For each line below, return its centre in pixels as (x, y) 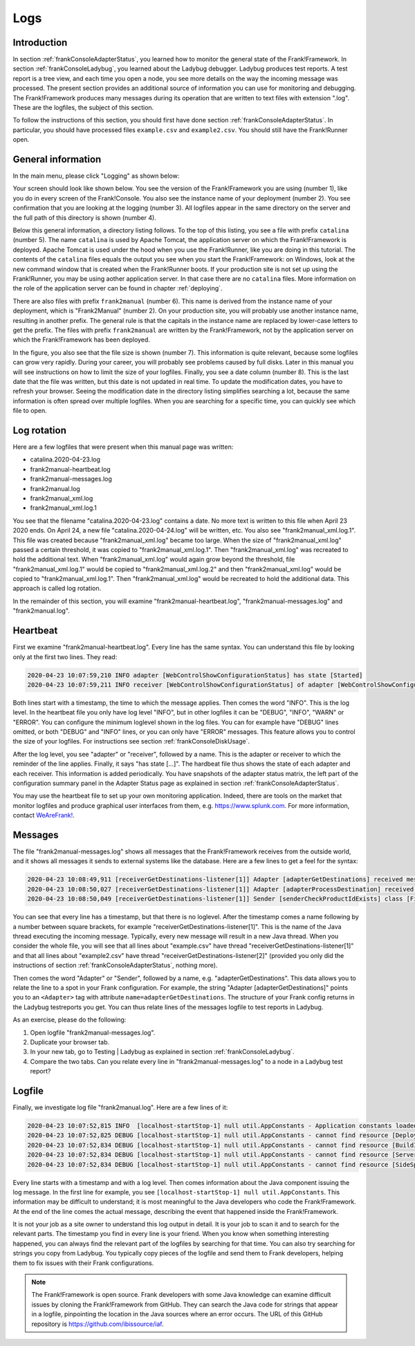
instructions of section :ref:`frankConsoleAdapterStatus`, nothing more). (115, 966)
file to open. (30, 411)
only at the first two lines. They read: (65, 656)
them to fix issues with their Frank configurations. (83, 1263)
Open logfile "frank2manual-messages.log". (93, 1032)
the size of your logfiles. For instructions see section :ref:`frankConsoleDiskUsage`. (131, 741)
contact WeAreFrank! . (44, 815)
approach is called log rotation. (57, 589)
